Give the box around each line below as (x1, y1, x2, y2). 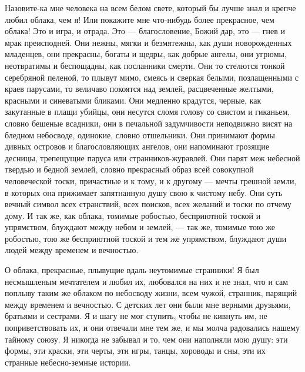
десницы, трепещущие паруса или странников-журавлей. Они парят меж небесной (5, 151, 300, 164)
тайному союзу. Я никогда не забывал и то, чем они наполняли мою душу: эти (5, 333, 288, 345)
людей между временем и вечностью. (5, 244, 139, 256)
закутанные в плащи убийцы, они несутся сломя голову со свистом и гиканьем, (5, 105, 290, 118)
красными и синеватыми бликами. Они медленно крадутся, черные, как (5, 94, 262, 106)
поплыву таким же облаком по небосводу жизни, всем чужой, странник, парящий (5, 287, 297, 299)
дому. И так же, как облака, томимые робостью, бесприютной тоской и (5, 209, 261, 221)
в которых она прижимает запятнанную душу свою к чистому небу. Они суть (5, 186, 283, 198)
